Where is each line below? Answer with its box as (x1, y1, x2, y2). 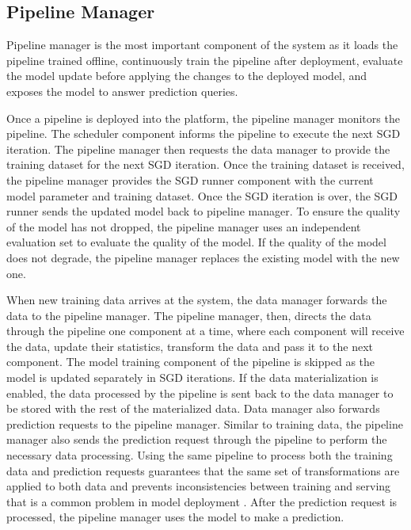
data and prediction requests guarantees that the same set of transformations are (6, 462, 400, 479)
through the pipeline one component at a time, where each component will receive (6, 322, 405, 339)
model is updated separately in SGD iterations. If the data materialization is (6, 369, 379, 386)
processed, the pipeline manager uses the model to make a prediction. (6, 509, 344, 525)
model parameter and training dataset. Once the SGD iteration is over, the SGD (6, 187, 398, 204)
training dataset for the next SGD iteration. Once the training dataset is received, (6, 156, 405, 173)
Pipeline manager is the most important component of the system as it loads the (6, 36, 398, 53)
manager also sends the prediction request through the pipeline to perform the (6, 431, 387, 448)
